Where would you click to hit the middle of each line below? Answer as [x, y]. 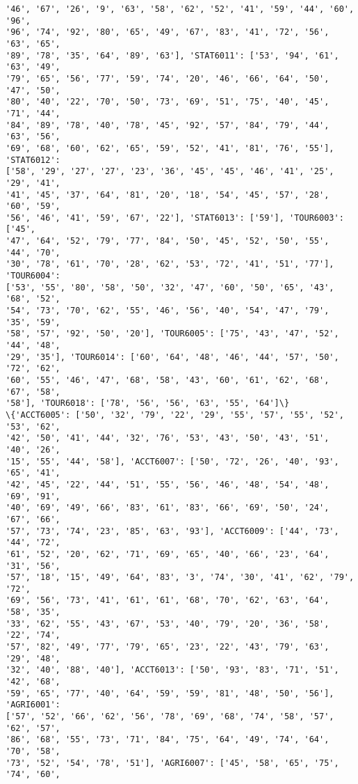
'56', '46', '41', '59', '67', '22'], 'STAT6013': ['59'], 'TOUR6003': [175, 218]
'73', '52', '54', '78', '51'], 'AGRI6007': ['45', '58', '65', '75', [172, 763]
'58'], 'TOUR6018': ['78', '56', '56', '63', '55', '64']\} [148, 403]
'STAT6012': [33, 160]
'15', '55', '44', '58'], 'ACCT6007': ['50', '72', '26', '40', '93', [172, 461]
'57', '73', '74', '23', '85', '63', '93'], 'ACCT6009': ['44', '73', [172, 531]
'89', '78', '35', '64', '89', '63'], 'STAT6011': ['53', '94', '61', [172, 55]
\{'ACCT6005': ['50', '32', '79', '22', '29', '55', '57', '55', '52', [175, 415]
